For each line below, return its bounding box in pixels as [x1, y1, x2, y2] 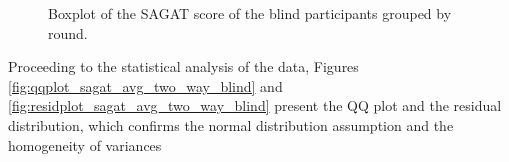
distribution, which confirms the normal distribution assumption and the [8, 114, 454, 135]
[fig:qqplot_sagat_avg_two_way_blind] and [8, 75, 283, 96]
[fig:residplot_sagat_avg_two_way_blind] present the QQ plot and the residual [8, 95, 502, 116]
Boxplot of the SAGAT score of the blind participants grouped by [48, 3, 452, 23]
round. [48, 22, 88, 43]
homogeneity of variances [8, 134, 162, 155]
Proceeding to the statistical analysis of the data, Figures [8, 56, 359, 77]
